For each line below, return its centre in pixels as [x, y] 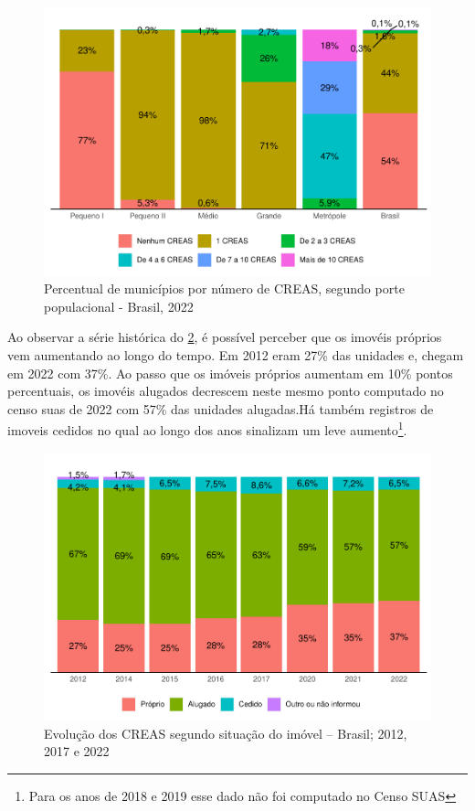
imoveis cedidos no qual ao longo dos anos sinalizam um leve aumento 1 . [207, 428]
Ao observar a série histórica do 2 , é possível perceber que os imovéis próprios [225, 337]
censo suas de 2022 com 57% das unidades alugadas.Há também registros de [221, 408]
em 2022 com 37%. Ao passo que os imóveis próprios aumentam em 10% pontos [230, 373]
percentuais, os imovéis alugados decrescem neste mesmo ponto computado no [226, 391]
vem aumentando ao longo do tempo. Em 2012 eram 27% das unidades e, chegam [236, 354]
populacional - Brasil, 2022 [119, 306]
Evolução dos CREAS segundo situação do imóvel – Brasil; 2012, [226, 733]
